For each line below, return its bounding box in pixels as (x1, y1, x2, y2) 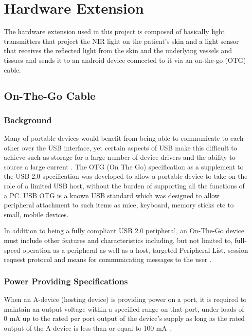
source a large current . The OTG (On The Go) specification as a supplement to (4, 161, 244, 171)
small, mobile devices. (4, 209, 69, 219)
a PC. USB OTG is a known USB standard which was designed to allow (4, 190, 220, 200)
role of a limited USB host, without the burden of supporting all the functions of (4, 181, 245, 191)
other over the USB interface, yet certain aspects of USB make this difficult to (4, 142, 237, 152)
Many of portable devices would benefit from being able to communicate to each (4, 133, 244, 143)
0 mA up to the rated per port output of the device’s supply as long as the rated (4, 313, 245, 323)
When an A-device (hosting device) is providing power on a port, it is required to (4, 294, 247, 304)
